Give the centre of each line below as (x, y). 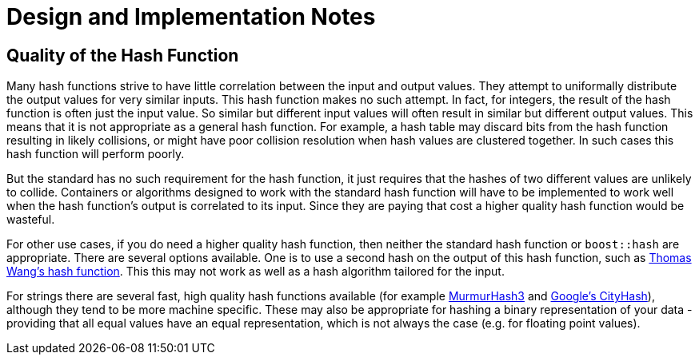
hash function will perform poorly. (96, 154)
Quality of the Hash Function (123, 55)
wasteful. (31, 220)
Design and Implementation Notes (191, 17)
